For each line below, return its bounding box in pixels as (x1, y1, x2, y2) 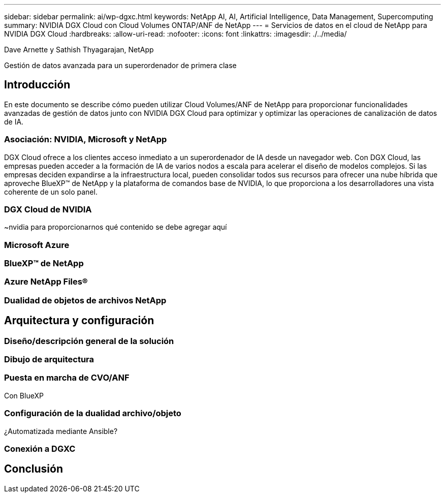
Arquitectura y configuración (4, 314, 154, 327)
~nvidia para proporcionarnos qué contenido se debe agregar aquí (4, 223, 227, 232)
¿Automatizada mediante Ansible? (4, 426, 118, 436)
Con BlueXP (4, 391, 44, 400)
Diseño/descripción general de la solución (4, 335, 174, 346)
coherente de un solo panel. (4, 187, 98, 196)
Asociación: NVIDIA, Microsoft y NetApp (4, 134, 167, 145)
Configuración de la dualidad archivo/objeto (4, 408, 181, 419)
